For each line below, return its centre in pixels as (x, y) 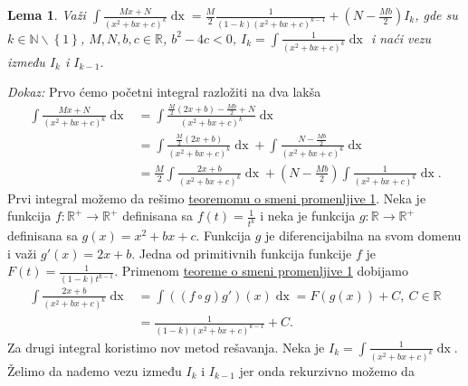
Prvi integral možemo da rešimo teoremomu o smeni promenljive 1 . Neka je (217, 198)
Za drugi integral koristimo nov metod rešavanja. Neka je (166, 347)
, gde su (436, 14)
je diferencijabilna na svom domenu (363, 235)
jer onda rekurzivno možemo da (327, 370)
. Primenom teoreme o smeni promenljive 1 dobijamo (261, 271)
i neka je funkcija (308, 216)
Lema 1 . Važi (47, 14)
